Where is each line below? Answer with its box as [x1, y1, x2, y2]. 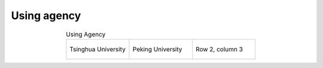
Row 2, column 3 [195, 45, 243, 53]
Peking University [132, 45, 182, 53]
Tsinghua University [69, 45, 126, 53]
